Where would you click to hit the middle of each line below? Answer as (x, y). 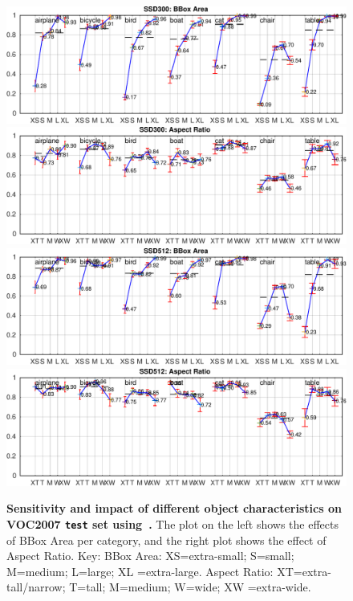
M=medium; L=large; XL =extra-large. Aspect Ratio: (140, 571)
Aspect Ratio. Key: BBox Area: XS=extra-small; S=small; (150, 556)
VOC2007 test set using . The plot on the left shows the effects (172, 523)
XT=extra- (304, 571)
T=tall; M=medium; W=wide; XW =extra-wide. (190, 587)
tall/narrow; (36, 587)
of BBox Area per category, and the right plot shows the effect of (166, 540)
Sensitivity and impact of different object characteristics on (174, 508)
